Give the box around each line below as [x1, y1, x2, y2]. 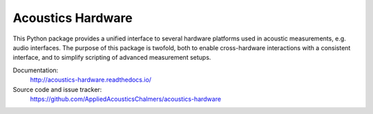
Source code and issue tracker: [12, 85, 102, 93]
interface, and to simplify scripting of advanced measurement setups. [12, 54, 211, 62]
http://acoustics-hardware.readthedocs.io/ [30, 76, 152, 84]
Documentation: [12, 66, 59, 74]
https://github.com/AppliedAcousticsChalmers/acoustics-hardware [30, 95, 221, 103]
